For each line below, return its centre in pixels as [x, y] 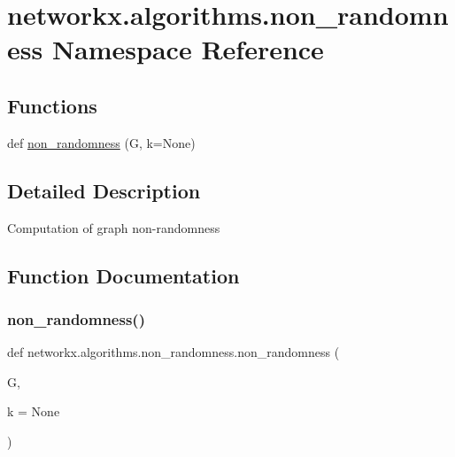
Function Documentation [123, 275]
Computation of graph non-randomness [114, 227]
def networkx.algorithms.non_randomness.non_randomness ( [174, 352]
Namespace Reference [188, 49]
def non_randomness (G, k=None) [101, 142]
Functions [52, 105]
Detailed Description [104, 190]
